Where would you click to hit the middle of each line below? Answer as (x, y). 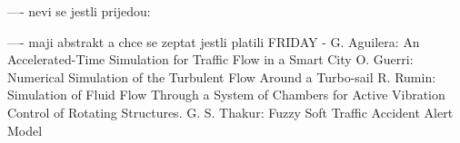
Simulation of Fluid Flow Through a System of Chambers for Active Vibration (226, 95)
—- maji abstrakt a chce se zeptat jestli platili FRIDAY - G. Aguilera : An (214, 41)
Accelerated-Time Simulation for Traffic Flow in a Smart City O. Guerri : (210, 59)
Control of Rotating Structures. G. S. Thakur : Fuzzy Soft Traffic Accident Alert (230, 112)
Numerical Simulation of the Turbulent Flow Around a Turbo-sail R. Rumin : (222, 76)
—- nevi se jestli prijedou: (79, 11)
